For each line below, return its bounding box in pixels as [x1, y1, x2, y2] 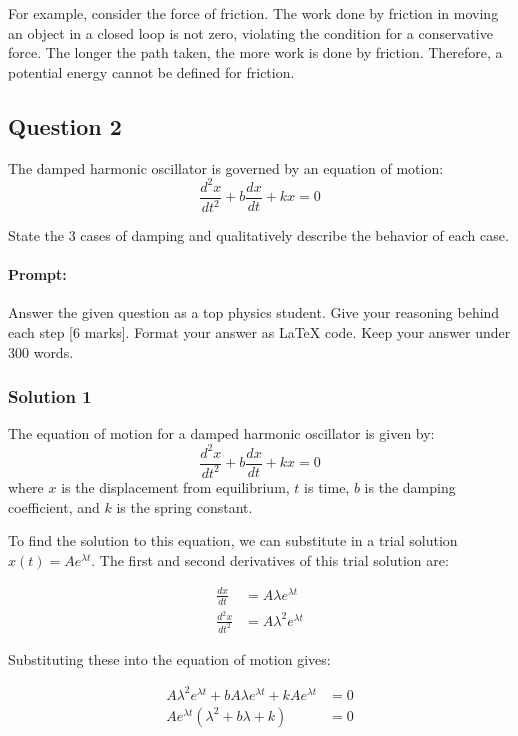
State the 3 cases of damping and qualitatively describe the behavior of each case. [8, 225, 509, 246]
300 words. [8, 341, 74, 362]
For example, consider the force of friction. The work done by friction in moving [8, 3, 499, 23]
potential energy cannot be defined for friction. [8, 61, 295, 82]
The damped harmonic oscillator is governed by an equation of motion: [8, 157, 444, 178]
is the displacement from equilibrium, [61, 476, 290, 497]
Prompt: [8, 264, 67, 285]
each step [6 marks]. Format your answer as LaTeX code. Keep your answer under [8, 322, 511, 343]
